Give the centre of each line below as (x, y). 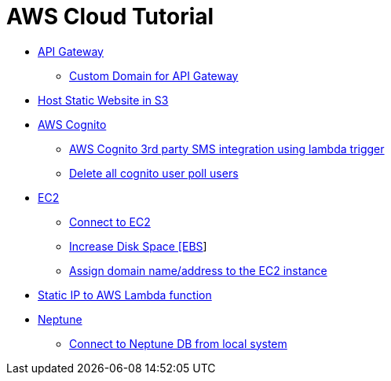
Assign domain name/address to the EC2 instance (198, 270)
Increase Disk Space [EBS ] (138, 246)
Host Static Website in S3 (103, 100)
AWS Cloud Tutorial (110, 16)
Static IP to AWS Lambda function (125, 295)
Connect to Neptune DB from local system (178, 343)
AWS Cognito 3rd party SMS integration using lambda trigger (227, 148)
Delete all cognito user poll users (154, 173)
